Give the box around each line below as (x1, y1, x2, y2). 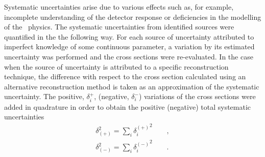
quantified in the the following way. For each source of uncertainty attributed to (4, 31, 254, 42)
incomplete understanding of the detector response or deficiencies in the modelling (4, 11, 261, 22)
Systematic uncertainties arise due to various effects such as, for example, (4, 2, 234, 12)
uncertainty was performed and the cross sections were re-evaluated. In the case (4, 51, 253, 61)
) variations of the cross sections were (138, 91, 256, 102)
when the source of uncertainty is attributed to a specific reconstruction (4, 61, 229, 72)
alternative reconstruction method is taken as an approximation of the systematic (4, 81, 259, 91)
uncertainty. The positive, (4, 91, 84, 102)
